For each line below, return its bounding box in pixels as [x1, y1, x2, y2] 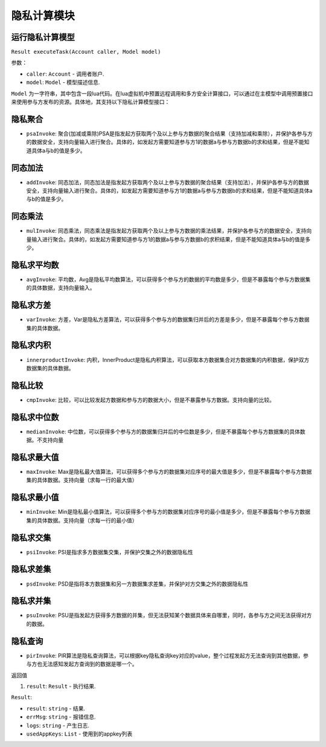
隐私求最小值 [11, 493, 59, 503]
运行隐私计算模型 [11, 32, 75, 42]
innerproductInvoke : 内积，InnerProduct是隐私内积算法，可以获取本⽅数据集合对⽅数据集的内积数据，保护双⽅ [26, 356, 310, 363]
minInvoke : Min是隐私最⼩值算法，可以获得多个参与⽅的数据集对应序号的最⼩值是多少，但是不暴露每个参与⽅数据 [26, 508, 311, 516]
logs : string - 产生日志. [26, 722, 90, 729]
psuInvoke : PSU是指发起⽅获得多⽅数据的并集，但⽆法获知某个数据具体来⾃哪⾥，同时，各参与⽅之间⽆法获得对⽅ [26, 612, 312, 619]
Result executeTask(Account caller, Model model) [11, 48, 161, 56]
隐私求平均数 [11, 260, 59, 270]
